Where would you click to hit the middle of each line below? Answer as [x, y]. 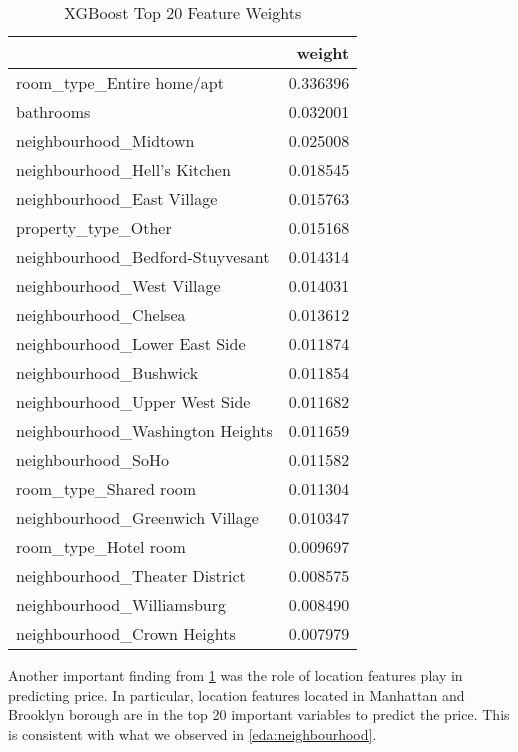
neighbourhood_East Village [117, 198]
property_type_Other [94, 227]
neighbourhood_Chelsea [101, 314]
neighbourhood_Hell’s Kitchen [123, 169]
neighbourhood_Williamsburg [121, 604]
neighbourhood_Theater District [131, 575]
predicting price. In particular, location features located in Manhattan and [236, 694]
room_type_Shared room [106, 488]
